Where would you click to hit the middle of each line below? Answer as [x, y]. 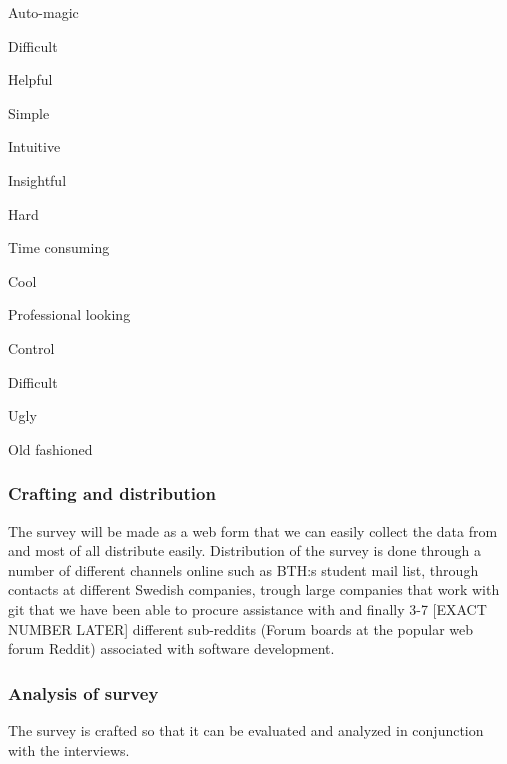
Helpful [30, 79]
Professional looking [69, 314]
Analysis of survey [83, 692]
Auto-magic [43, 12]
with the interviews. [69, 749]
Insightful [37, 179]
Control [31, 347]
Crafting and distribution [112, 493]
